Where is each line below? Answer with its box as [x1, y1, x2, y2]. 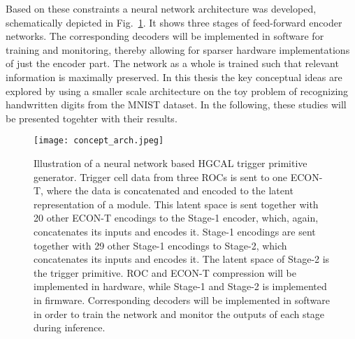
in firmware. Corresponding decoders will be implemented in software [34, 292, 330, 307]
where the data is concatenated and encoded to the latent [46, 183, 294, 198]
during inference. [34, 320, 106, 335]
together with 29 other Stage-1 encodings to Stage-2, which [34, 238, 287, 252]
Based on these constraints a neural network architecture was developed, [6, 1, 317, 15]
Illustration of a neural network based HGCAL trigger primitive [34, 156, 307, 170]
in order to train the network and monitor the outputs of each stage [34, 306, 325, 321]
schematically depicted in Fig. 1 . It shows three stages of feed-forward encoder [6, 15, 342, 29]
